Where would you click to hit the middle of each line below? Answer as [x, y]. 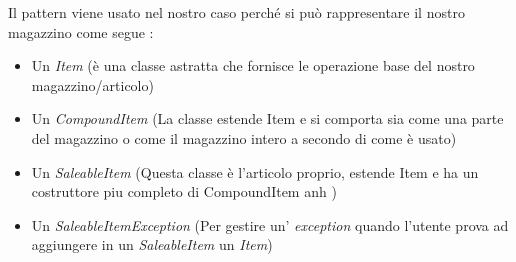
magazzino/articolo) [92, 84]
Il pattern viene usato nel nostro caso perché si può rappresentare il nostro [236, 12]
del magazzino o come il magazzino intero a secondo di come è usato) [244, 137]
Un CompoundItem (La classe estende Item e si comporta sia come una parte [267, 118]
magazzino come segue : [81, 31]
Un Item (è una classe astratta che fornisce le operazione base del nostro [253, 65]
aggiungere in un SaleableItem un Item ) [152, 244]
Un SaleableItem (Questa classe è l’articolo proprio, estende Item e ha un [255, 171]
